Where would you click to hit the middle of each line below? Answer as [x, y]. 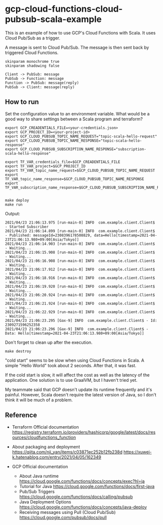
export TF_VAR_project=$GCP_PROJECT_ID [45, 166]
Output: [13, 213]
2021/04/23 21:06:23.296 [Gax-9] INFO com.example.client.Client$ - [77, 329]
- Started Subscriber [27, 227]
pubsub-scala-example [53, 19]
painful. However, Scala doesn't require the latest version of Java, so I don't [81, 394]
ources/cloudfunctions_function [44, 437]
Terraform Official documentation [45, 427]
